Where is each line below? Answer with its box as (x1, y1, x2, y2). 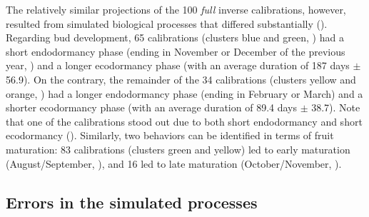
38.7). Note (311, 100, 360, 115)
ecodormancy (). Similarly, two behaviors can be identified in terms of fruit (6, 128, 334, 143)
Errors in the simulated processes (6, 191, 258, 213)
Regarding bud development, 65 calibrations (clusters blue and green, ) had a (6, 30, 344, 45)
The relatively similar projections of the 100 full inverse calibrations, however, (6, 2, 346, 16)
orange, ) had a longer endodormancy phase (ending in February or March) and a (6, 86, 363, 101)
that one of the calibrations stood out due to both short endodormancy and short (6, 113, 363, 128)
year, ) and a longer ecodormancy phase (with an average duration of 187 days (6, 58, 350, 73)
